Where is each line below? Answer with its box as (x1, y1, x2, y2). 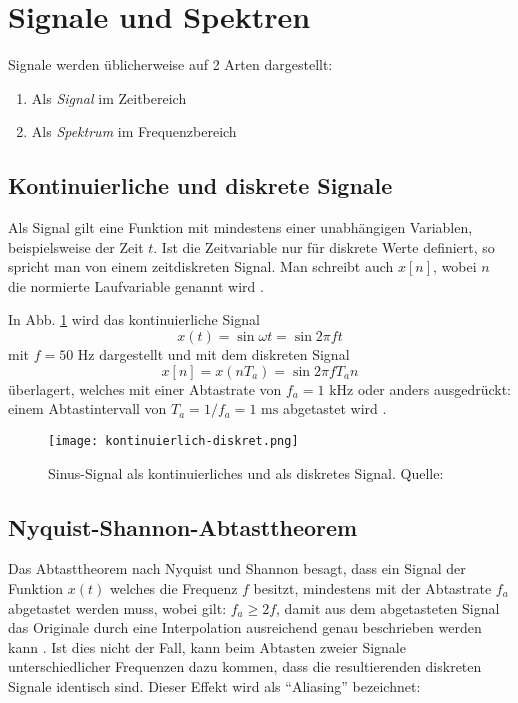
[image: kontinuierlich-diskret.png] (48, 433, 299, 448)
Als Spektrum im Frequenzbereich (31, 121, 237, 142)
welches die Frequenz (109, 577, 238, 598)
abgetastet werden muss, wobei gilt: (8, 597, 227, 618)
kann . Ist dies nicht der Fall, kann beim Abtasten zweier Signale (8, 636, 406, 657)
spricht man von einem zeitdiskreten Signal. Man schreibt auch (8, 256, 394, 277)
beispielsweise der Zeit (8, 236, 144, 257)
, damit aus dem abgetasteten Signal (276, 597, 500, 618)
